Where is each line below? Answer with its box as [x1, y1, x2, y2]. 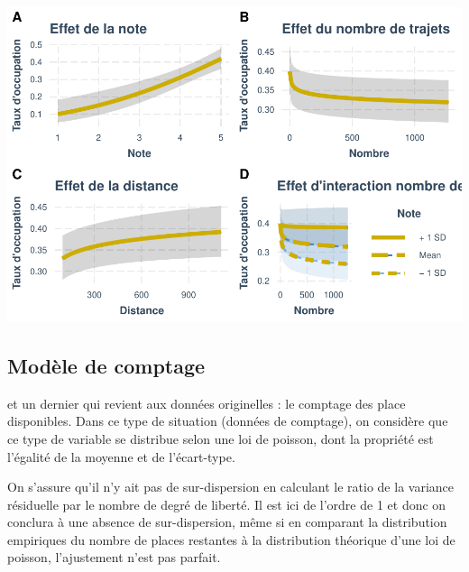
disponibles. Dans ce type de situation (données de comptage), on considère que [7, 411, 448, 430]
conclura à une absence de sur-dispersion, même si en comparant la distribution [7, 512, 447, 531]
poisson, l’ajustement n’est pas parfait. [7, 548, 221, 567]
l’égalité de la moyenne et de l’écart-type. [7, 447, 235, 466]
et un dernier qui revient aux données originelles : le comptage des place [7, 393, 406, 412]
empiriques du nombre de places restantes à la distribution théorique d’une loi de [7, 530, 455, 549]
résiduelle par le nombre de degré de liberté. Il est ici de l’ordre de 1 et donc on [7, 494, 446, 513]
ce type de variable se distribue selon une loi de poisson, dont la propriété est [7, 429, 434, 447]
